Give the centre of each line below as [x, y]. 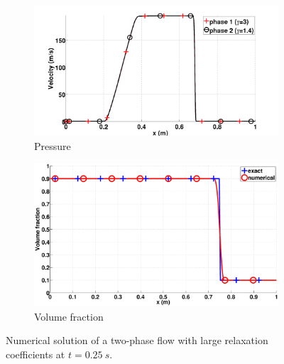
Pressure [53, 145]
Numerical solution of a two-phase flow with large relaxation [137, 340]
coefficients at [35, 354]
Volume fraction [69, 316]
